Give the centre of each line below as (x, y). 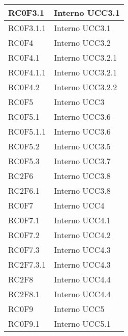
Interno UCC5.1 (82, 324)
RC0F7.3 (24, 250)
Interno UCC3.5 (82, 146)
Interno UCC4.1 (82, 220)
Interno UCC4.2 (82, 235)
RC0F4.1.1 (27, 72)
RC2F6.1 (24, 190)
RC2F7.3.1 (27, 264)
